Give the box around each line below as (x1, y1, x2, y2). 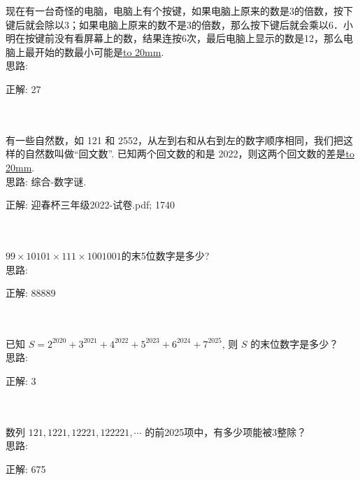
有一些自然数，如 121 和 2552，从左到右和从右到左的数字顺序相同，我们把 (6, 132, 343, 147)
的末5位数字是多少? (121, 248, 210, 262)
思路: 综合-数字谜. (6, 174, 87, 188)
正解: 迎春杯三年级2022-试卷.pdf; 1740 (6, 197, 175, 212)
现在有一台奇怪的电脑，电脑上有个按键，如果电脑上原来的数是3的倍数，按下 (6, 3, 353, 17)
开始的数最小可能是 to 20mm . (34, 44, 164, 59)
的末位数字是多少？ (250, 336, 339, 351)
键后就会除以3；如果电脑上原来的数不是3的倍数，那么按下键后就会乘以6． (6, 17, 343, 31)
